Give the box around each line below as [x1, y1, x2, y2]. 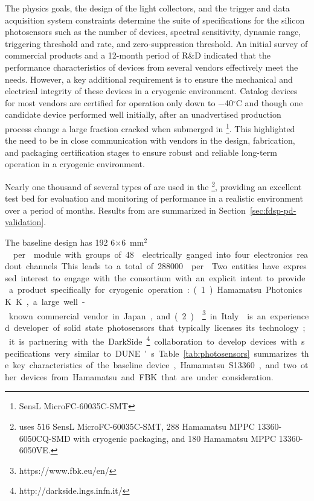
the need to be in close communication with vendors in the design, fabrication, [5, 134, 295, 147]
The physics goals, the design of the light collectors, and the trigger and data [5, 2, 290, 14]
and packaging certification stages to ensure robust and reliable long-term [5, 145, 277, 158]
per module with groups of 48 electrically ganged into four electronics [13, 247, 293, 260]
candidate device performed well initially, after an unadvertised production [5, 108, 281, 121]
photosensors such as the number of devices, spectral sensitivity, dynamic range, [5, 25, 301, 38]
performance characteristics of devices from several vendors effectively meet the [5, 60, 298, 73]
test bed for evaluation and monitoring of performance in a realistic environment [5, 192, 303, 205]
